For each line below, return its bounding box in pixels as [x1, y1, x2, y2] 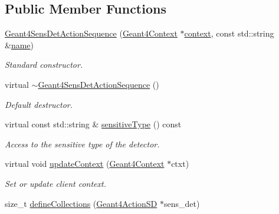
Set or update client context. [5, 177, 106, 189]
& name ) [5, 38, 34, 51]
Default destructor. [5, 98, 73, 110]
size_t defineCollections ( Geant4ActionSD [5, 197, 157, 209]
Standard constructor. [5, 58, 83, 71]
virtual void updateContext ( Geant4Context [5, 157, 165, 170]
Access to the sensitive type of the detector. [5, 137, 160, 150]
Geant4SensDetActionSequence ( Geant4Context [5, 27, 178, 39]
